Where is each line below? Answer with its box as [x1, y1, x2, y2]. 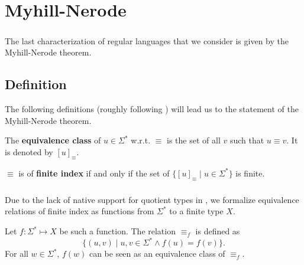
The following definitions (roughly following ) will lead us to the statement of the [5, 103, 299, 115]
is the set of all [167, 134, 221, 146]
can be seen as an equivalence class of [89, 247, 225, 260]
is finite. [235, 166, 265, 179]
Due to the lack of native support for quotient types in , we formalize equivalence [5, 193, 299, 205]
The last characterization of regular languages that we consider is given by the [5, 34, 289, 47]
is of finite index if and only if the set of [18, 166, 170, 179]
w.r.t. [131, 134, 151, 146]
